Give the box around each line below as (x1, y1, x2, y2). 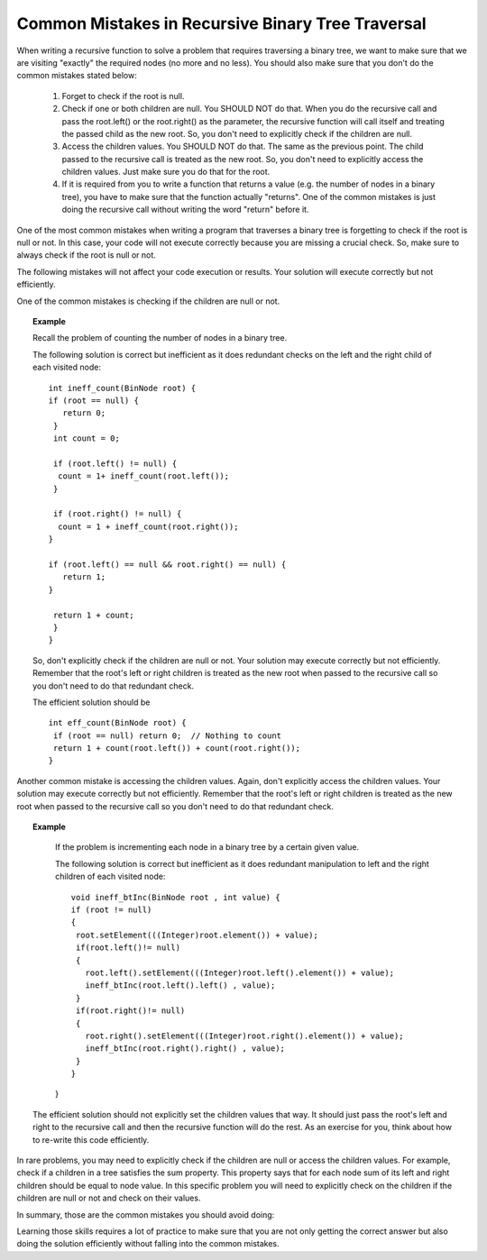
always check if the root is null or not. (16, 250, 157, 260)
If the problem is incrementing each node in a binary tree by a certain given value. (55, 842, 360, 853)
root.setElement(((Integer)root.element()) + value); (75, 929, 319, 940)
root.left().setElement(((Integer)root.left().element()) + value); (85, 967, 395, 978)
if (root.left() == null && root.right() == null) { (48, 560, 287, 570)
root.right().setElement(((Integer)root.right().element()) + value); (85, 1030, 405, 1041)
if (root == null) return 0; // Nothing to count (52, 730, 282, 741)
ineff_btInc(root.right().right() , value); (85, 1044, 286, 1054)
